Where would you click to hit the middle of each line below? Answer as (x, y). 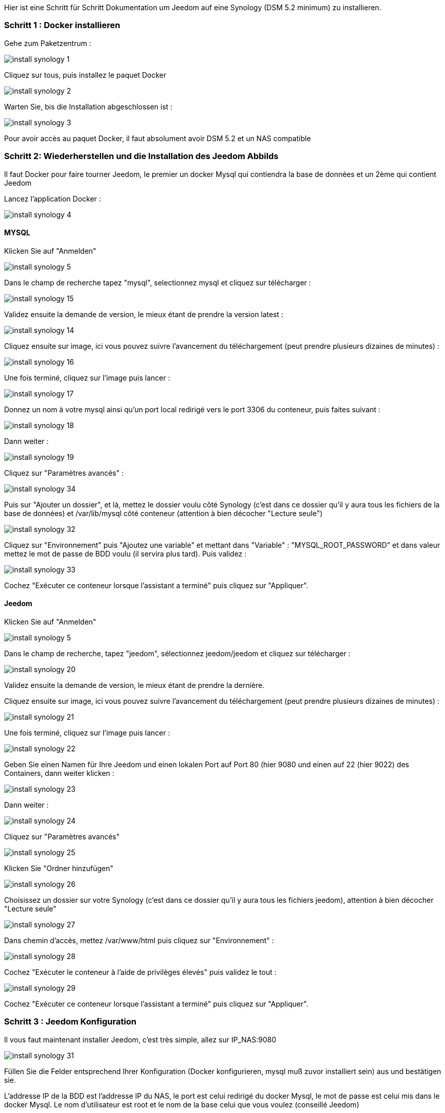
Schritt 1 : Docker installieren (62, 25)
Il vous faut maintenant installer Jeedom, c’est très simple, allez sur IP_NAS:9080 (140, 1039)
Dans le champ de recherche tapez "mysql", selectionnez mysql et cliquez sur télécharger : (158, 282)
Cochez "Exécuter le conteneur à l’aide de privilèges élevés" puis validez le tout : (140, 972)
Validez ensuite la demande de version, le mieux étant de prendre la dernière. (134, 685)
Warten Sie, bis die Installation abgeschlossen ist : (88, 106)
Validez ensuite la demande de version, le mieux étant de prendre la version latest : (144, 314)
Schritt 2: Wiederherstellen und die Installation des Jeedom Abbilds (141, 156)
